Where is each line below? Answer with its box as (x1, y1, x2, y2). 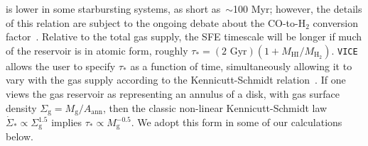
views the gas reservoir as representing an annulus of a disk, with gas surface (6, 86, 340, 101)
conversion (313, 15, 359, 30)
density (6, 100, 37, 115)
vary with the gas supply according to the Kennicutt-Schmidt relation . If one (6, 72, 346, 87)
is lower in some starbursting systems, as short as (6, 1, 221, 16)
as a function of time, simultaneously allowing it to (130, 58, 352, 73)
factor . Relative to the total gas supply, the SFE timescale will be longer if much (6, 29, 362, 44)
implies (51, 115, 82, 130)
